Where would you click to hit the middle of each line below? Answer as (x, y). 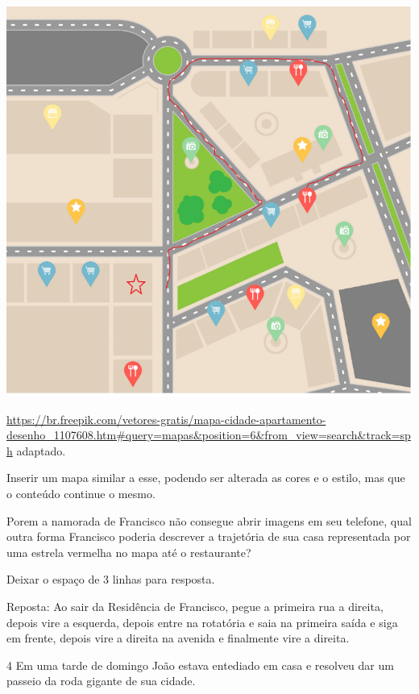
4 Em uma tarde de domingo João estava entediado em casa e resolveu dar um (200, 665)
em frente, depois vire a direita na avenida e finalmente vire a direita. (178, 638)
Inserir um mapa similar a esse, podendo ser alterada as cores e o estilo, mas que (206, 478)
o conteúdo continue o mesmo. (81, 493)
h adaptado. (36, 450)
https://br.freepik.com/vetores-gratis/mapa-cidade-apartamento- (166, 419)
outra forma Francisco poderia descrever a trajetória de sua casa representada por (209, 536)
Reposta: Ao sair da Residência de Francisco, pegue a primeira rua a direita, (195, 606)
